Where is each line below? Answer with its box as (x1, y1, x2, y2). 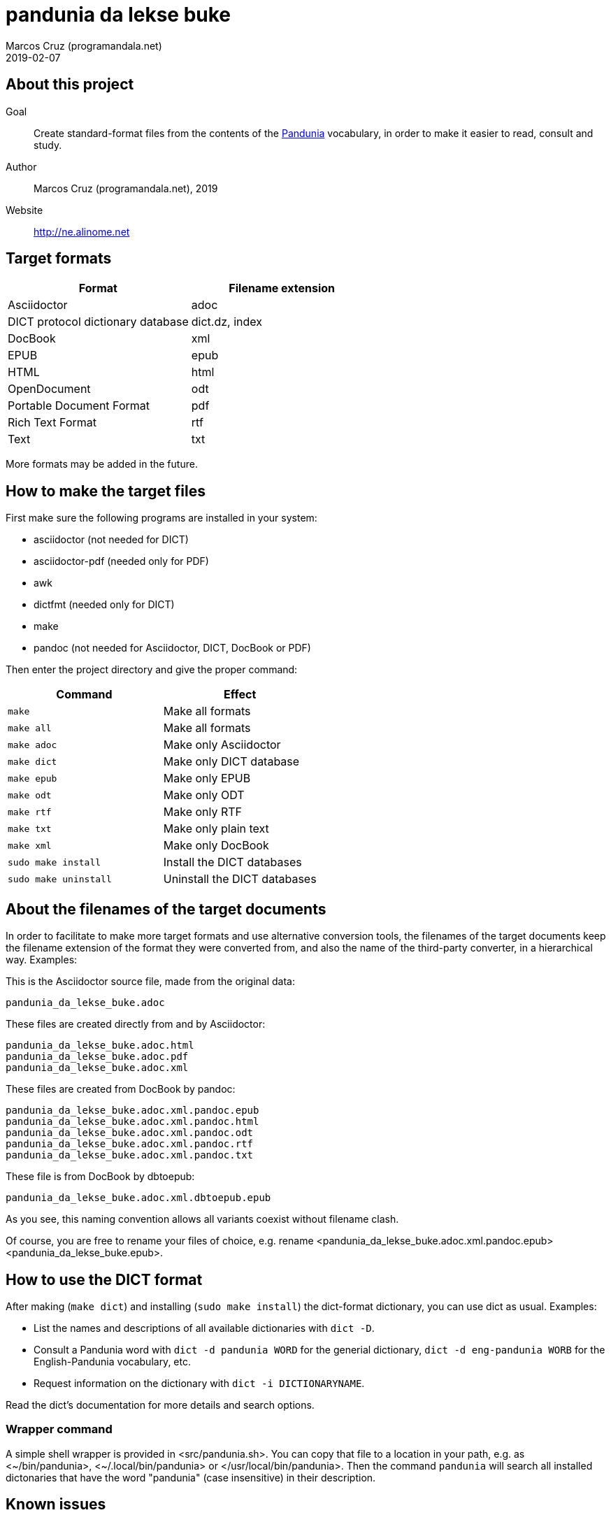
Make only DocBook (163, 838, 269, 853)
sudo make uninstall (8, 873, 112, 884)
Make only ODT (163, 788, 245, 803)
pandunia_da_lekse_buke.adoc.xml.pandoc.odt (6, 1127, 254, 1139)
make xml (8, 840, 52, 851)
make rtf (8, 806, 52, 817)
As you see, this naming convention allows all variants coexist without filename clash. (6, 1213, 399, 1226)
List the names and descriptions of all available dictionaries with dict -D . (34, 1321, 375, 1334)
